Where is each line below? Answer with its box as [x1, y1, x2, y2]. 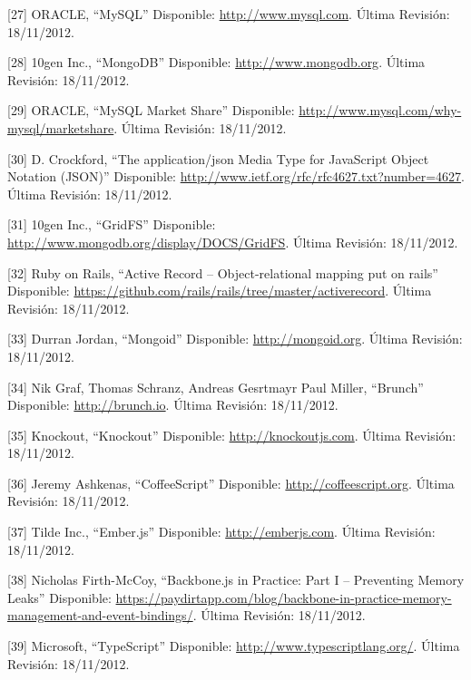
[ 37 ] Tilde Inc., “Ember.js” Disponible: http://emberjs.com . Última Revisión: [7, 522, 436, 541]
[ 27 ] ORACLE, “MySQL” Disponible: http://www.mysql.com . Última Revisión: [7, 5, 450, 23]
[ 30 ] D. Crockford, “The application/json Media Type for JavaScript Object [7, 149, 429, 168]
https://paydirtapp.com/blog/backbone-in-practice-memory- [115, 588, 452, 607]
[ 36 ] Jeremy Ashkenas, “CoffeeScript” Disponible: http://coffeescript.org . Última [7, 473, 455, 492]
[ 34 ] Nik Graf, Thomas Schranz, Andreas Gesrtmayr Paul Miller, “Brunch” [7, 377, 424, 396]
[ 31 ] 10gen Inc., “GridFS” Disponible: [7, 215, 216, 234]
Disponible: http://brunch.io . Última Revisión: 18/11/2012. [7, 395, 339, 414]
